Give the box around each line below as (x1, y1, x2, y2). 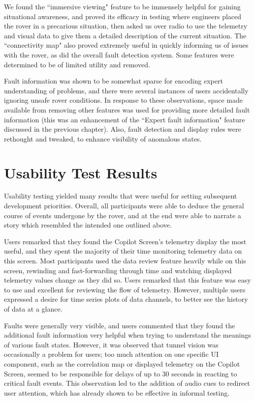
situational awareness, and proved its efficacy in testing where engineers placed (4, 11, 242, 21)
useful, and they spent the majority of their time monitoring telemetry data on (4, 246, 242, 256)
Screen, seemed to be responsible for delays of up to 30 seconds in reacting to (4, 368, 237, 378)
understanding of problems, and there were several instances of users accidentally (4, 85, 249, 95)
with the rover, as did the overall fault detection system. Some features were (4, 49, 234, 59)
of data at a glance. (4, 303, 63, 314)
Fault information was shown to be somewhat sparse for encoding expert (4, 76, 223, 86)
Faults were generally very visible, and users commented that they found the (4, 320, 235, 330)
